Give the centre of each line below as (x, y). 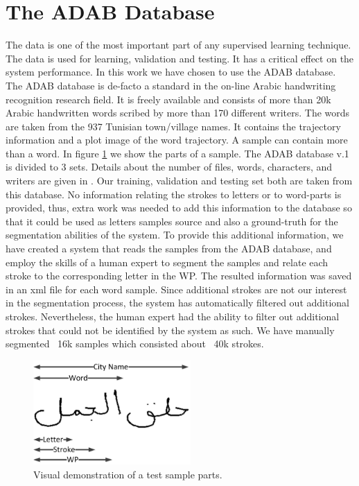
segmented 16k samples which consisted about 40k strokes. (135, 344)
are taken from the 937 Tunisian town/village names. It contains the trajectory (173, 126)
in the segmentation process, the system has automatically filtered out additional (177, 303)
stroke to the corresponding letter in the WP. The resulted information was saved (179, 276)
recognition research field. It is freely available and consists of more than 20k (168, 99)
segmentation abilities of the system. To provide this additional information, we (175, 235)
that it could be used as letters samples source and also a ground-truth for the (172, 221)
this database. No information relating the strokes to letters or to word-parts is (174, 194)
